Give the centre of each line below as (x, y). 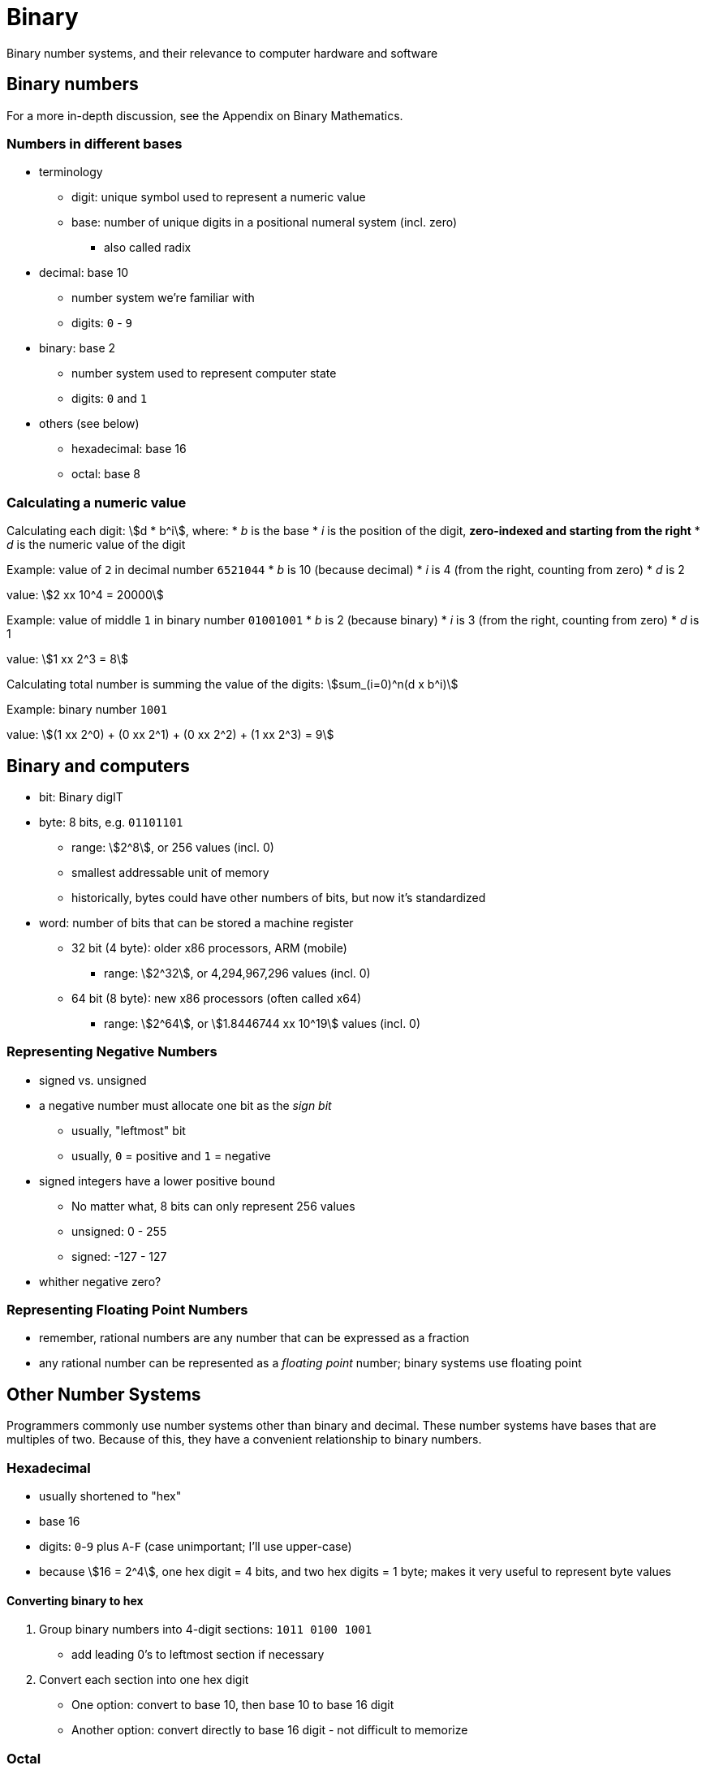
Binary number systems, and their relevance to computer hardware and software (222, 53)
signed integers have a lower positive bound (157, 1181)
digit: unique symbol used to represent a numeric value (219, 197)
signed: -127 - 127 (119, 1256)
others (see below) (89, 424)
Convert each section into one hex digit (144, 1680)
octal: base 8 (106, 474)
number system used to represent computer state (204, 373)
